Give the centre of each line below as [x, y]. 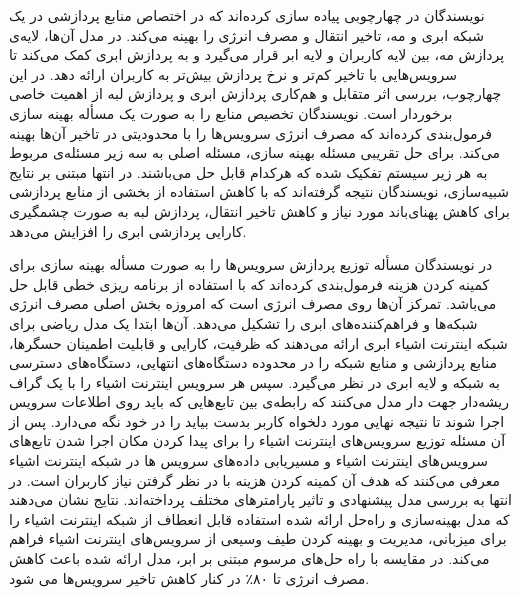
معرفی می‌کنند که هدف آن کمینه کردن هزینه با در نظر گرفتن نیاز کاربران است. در [254, 479]
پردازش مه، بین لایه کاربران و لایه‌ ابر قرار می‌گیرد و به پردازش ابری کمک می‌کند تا [257, 54]
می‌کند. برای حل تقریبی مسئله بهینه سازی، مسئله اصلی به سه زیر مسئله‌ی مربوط [255, 152]
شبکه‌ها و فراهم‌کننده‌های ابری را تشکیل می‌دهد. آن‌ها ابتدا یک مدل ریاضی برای [243, 322]
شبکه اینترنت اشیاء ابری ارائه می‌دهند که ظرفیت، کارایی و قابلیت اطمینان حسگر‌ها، [258, 342]
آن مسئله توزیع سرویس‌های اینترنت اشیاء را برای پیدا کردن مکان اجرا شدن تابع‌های [257, 440]
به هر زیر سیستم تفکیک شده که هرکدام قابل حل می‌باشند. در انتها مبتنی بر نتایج [248, 171]
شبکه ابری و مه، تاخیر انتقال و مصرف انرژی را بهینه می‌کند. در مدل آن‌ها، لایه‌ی [246, 34]
